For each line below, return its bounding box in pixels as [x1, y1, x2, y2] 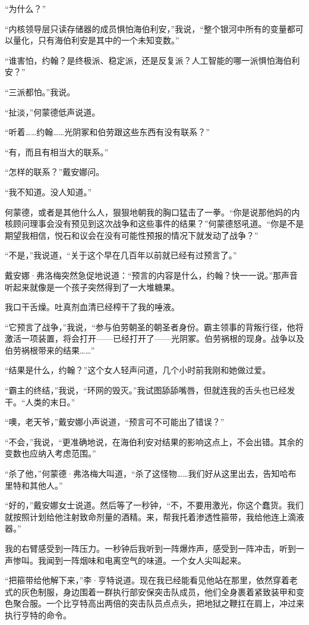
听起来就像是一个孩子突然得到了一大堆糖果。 [5, 280, 179, 293]
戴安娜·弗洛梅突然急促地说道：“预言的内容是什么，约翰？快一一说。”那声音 [5, 268, 298, 281]
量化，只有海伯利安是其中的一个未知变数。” [12, 34, 179, 46]
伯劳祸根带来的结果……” [5, 343, 95, 356]
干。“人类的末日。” [5, 395, 75, 408]
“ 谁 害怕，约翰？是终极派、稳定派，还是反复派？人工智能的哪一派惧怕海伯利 [5, 54, 300, 66]
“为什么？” [5, 2, 46, 14]
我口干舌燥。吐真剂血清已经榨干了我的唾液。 [5, 301, 179, 313]
